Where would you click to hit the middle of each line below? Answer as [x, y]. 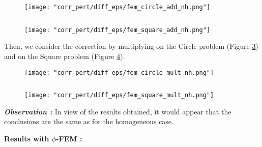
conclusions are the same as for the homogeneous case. [89, 121]
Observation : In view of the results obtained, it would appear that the [118, 111]
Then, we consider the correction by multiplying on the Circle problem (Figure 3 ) [131, 46]
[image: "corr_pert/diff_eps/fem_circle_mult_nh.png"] [119, 72]
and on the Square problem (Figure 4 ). [65, 56]
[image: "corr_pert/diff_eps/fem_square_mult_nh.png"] [119, 95]
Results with [27, 138]
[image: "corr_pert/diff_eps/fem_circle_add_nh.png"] [118, 7]
